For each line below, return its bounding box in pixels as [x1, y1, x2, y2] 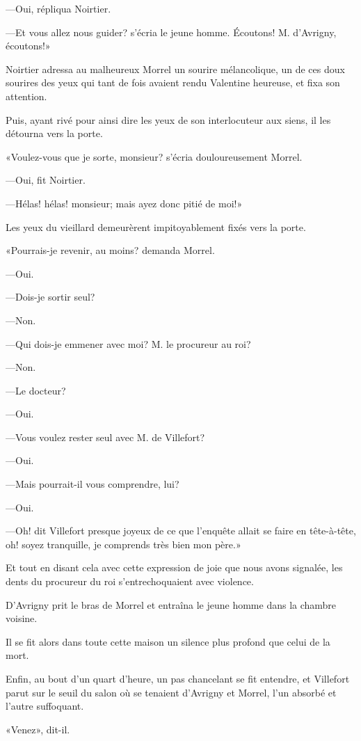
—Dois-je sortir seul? [6, 289, 95, 304]
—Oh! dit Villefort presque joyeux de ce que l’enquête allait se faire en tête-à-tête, [6, 523, 356, 538]
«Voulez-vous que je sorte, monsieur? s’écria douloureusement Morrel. [6, 149, 303, 164]
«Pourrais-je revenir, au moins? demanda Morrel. [6, 243, 215, 257]
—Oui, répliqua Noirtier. [6, 1, 111, 15]
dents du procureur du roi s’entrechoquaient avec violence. [6, 574, 254, 589]
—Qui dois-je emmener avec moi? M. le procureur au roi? [6, 336, 251, 351]
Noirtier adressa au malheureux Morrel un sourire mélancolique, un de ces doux [6, 61, 345, 76]
